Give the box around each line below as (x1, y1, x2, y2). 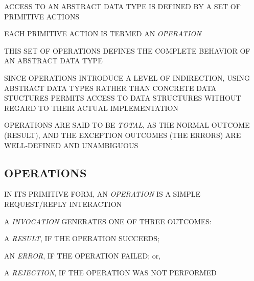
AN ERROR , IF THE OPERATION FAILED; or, (4, 250, 161, 261)
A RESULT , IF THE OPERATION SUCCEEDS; (4, 233, 159, 244)
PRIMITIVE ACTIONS (4, 11, 80, 21)
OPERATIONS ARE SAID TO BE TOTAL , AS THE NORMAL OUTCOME (4, 120, 250, 130)
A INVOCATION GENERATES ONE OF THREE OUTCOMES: (4, 216, 212, 226)
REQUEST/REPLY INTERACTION (4, 198, 122, 209)
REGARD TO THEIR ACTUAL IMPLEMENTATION (4, 102, 178, 113)
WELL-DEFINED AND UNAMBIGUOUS (4, 139, 138, 150)
